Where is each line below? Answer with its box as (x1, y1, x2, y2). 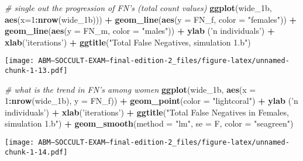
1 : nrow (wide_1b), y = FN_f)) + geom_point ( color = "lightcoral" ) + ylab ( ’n (5, 94, 298, 107)
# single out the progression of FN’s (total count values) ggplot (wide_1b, (5, 2, 272, 13)
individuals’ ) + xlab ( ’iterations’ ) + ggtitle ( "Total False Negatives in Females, (5, 106, 289, 118)
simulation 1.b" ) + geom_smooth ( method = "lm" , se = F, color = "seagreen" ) (5, 117, 294, 129)
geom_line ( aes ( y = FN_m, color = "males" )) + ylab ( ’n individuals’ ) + (5, 24, 275, 37)
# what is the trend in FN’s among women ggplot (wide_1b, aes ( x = (5, 83, 256, 95)
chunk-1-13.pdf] (5, 66, 68, 75)
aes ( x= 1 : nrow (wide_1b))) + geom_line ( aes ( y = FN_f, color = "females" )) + (5, 13, 297, 25)
